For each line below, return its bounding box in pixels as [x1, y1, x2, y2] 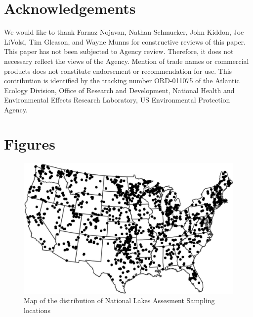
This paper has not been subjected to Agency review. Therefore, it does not [4, 46, 234, 56]
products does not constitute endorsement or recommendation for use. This [4, 65, 232, 76]
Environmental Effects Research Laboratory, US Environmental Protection [4, 95, 230, 105]
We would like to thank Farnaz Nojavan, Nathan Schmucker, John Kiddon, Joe [4, 27, 244, 37]
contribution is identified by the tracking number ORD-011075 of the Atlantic [4, 75, 240, 86]
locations [24, 305, 51, 315]
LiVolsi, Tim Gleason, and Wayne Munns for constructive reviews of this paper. [4, 36, 246, 47]
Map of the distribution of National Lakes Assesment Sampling [24, 295, 215, 306]
